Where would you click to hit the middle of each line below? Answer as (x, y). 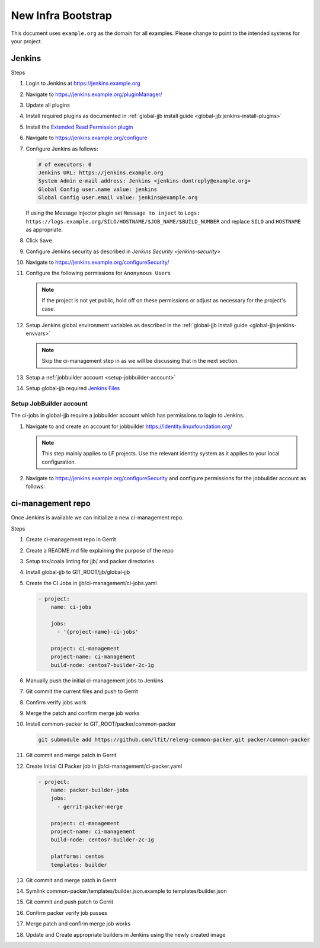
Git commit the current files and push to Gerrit (82, 691)
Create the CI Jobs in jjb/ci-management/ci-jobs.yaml (91, 583)
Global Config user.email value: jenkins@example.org (118, 198)
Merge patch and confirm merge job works (78, 924)
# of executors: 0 (65, 164)
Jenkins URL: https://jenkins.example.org (101, 173)
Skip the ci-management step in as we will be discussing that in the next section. (140, 361)
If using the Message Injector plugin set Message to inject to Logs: (113, 213)
